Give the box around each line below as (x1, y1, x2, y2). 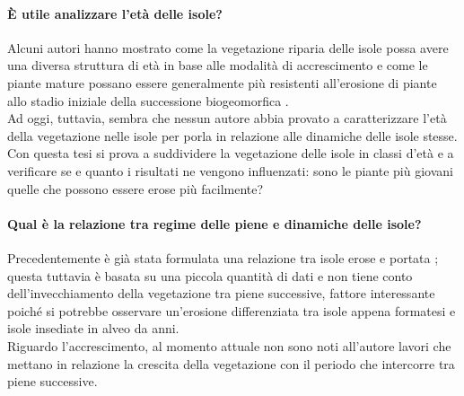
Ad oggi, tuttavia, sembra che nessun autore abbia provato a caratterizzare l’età (7, 109, 447, 128)
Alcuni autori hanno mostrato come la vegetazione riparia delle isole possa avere (7, 38, 449, 57)
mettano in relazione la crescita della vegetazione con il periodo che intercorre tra (7, 354, 455, 373)
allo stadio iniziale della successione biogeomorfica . (7, 91, 289, 110)
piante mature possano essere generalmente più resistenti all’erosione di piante (7, 73, 437, 92)
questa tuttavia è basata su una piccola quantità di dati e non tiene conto (7, 266, 413, 285)
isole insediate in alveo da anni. (7, 319, 179, 338)
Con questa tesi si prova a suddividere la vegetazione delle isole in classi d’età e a (7, 144, 454, 163)
